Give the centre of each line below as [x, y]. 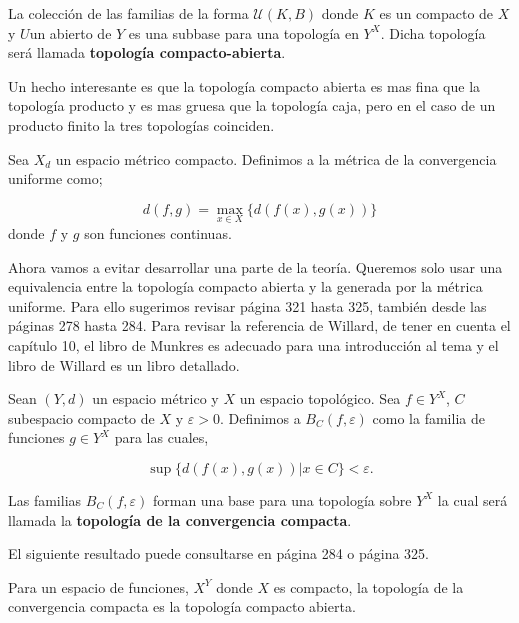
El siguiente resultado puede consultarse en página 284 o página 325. [218, 553]
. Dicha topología [433, 32]
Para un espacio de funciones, [98, 586]
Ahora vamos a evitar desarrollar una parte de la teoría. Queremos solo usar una [255, 266]
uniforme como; [55, 178]
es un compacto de [436, 13]
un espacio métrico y [155, 398]
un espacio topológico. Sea [320, 398]
